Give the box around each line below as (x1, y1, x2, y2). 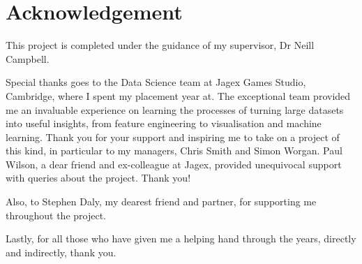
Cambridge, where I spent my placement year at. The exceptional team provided (6, 88, 351, 103)
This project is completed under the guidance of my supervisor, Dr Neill (6, 38, 315, 52)
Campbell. (6, 51, 50, 66)
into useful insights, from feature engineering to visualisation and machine (6, 116, 322, 131)
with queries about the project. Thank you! (6, 170, 191, 185)
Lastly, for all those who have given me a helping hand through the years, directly (6, 231, 356, 246)
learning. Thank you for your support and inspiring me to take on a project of (6, 129, 340, 144)
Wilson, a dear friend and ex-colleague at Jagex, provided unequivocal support (6, 156, 342, 171)
